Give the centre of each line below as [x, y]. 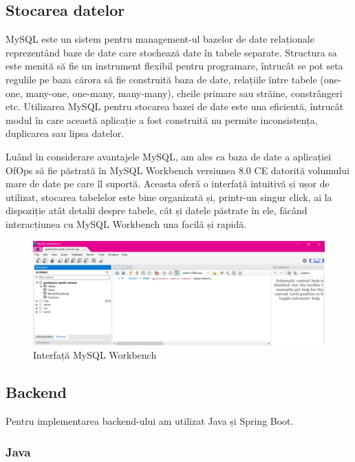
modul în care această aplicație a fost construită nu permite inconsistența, [162, 119]
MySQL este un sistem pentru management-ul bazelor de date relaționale [160, 39]
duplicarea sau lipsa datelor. [65, 133]
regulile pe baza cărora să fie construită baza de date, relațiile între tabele [161, 79]
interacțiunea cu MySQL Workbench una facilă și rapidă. [126, 223]
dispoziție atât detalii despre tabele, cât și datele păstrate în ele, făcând [157, 210]
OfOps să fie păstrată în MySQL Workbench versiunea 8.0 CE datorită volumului [177, 170]
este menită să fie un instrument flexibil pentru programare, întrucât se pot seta [174, 66]
